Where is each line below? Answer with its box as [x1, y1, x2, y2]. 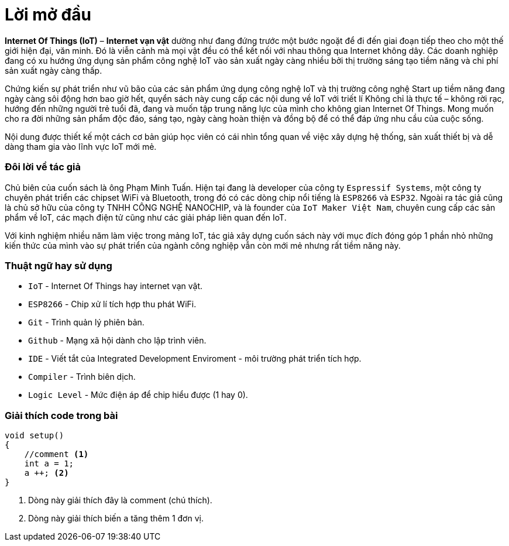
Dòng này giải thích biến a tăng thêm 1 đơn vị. [28, 513, 204, 523]
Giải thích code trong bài [5, 409, 118, 421]
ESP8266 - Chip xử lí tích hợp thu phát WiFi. [28, 299, 197, 310]
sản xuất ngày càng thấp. [5, 65, 102, 75]
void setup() [5, 431, 64, 440]
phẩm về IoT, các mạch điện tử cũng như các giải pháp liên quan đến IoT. [5, 212, 287, 222]
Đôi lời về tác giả [5, 161, 81, 173]
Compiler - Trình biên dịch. [28, 372, 136, 382]
